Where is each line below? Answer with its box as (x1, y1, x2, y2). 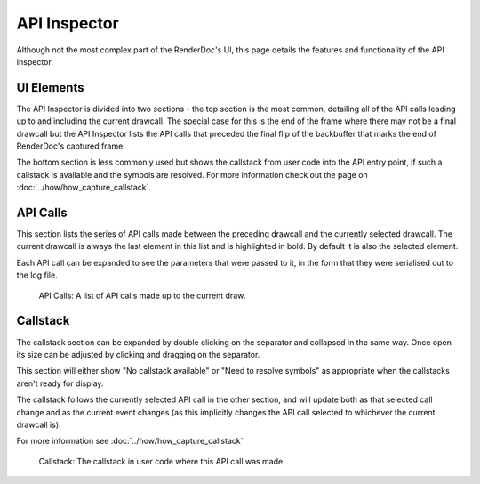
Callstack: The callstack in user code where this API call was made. (38, 456, 285, 466)
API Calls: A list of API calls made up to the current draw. (38, 290, 246, 301)
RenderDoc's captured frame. (16, 141, 126, 151)
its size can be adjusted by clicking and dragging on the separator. (16, 349, 260, 359)
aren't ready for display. (16, 378, 104, 389)
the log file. (16, 270, 58, 280)
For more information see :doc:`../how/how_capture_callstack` (16, 436, 244, 447)
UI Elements (16, 80, 84, 95)
